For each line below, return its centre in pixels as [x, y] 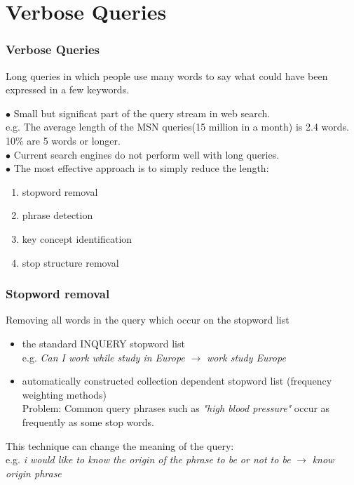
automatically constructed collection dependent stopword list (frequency [177, 381]
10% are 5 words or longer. [63, 140]
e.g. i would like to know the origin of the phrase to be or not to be [148, 459]
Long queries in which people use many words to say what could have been [167, 75]
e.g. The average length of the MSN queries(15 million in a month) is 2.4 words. [177, 127]
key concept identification [77, 238]
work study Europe [246, 357]
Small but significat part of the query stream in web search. [142, 113]
